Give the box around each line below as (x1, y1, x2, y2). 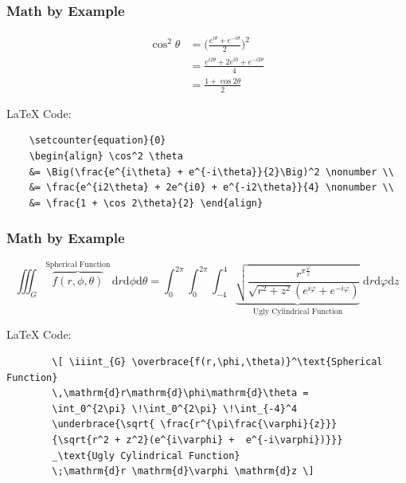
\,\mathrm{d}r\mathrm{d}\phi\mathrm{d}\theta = (52, 387, 309, 399)
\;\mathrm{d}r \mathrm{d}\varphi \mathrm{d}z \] (52, 465, 314, 477)
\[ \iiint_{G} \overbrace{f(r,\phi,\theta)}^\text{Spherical (52, 356, 383, 368)
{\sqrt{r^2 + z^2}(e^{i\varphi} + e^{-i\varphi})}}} (52, 434, 343, 446)
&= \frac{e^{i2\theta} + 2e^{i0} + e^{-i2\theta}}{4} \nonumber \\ (29, 182, 394, 194)
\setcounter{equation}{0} (29, 135, 166, 147)
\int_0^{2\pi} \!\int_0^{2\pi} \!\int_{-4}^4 (52, 402, 298, 414)
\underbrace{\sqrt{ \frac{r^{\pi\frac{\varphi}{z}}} (52, 418, 338, 430)
